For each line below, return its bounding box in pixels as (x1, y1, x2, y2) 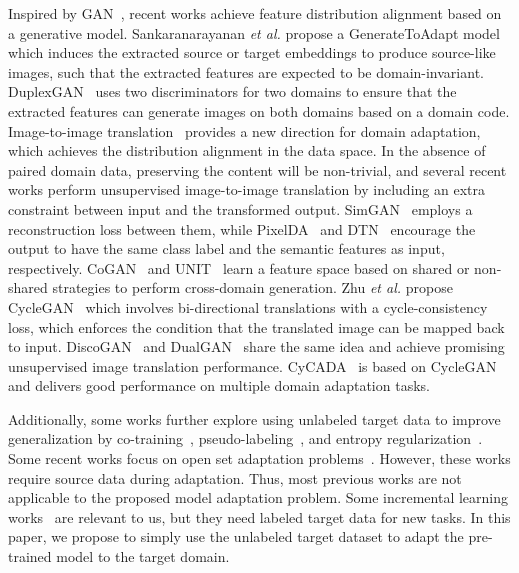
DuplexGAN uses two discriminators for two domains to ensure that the (8, 81, 457, 102)
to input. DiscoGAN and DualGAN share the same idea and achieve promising (8, 336, 505, 357)
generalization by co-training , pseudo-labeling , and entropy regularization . (8, 428, 483, 449)
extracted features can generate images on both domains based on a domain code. (8, 100, 510, 121)
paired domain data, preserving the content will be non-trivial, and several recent (8, 159, 507, 180)
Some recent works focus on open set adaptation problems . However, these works (8, 448, 511, 469)
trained (8, 546, 52, 567)
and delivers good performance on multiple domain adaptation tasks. (8, 375, 430, 396)
